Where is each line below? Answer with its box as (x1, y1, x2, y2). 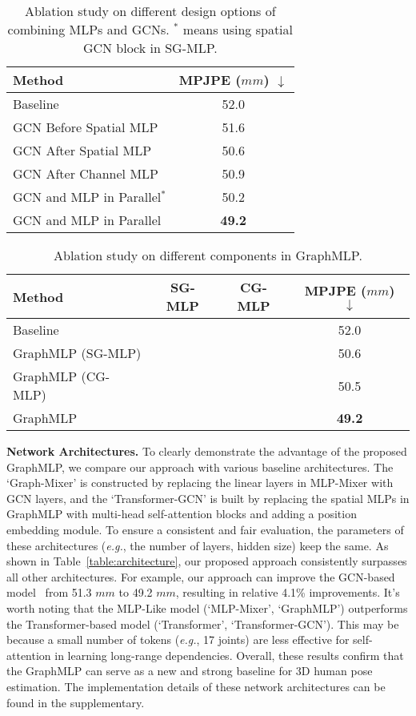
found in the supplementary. (6, 694, 145, 710)
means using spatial (182, 20, 293, 38)
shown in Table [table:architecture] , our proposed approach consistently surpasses (6, 553, 407, 569)
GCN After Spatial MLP (13, 141, 152, 159)
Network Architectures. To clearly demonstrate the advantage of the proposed (6, 443, 407, 459)
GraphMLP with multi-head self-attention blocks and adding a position (6, 505, 357, 522)
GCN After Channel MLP (13, 164, 158, 183)
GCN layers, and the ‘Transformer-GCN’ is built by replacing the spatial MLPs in (6, 489, 410, 506)
